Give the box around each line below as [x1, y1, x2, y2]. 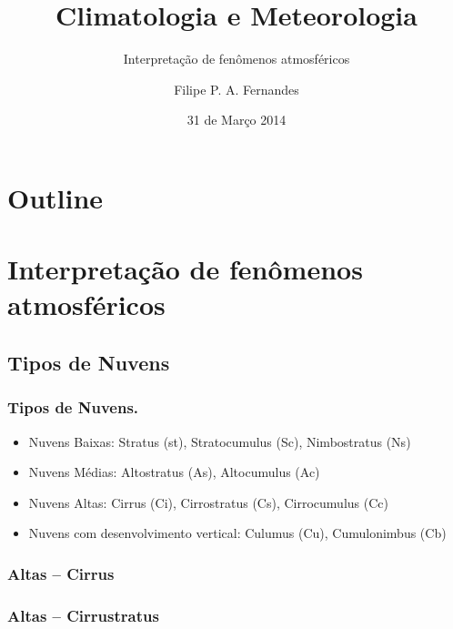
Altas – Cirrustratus [7, 604, 159, 626]
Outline [7, 178, 104, 216]
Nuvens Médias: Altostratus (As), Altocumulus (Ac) [28, 462, 320, 482]
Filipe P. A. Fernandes [174, 79, 299, 98]
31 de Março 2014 [186, 110, 287, 129]
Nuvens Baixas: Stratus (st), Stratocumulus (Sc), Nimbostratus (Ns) [28, 431, 411, 451]
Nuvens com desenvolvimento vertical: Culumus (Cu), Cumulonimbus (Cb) [28, 523, 447, 543]
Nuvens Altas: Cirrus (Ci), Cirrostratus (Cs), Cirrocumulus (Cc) [28, 492, 388, 512]
